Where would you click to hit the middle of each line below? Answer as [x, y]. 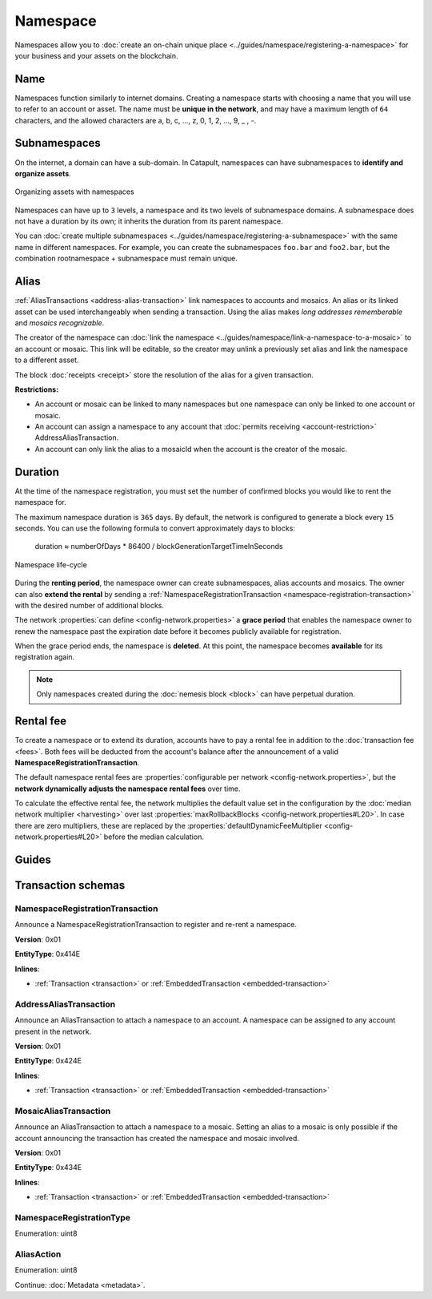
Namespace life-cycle [51, 564]
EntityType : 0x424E [48, 1061]
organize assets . [43, 173]
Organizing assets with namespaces [75, 192]
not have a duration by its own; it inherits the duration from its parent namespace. [149, 221]
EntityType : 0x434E [48, 1168]
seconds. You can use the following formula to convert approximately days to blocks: [155, 528]
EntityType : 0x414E [47, 954]
